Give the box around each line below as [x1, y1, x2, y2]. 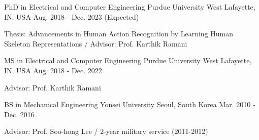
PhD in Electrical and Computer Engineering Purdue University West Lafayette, [4, 2, 255, 12]
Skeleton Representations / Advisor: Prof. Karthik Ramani [4, 38, 187, 49]
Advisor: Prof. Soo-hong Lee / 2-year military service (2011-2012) [4, 126, 208, 136]
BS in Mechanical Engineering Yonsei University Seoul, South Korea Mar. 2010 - [4, 99, 255, 110]
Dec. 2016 [4, 109, 35, 119]
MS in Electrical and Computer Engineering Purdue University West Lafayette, [4, 55, 252, 66]
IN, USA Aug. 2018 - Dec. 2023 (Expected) [4, 11, 139, 22]
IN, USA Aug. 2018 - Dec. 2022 [4, 65, 102, 75]
